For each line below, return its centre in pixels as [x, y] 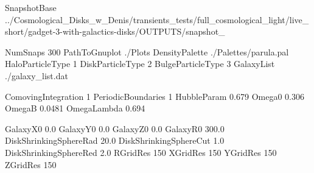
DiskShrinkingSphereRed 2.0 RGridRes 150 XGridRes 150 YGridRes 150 [141, 152]
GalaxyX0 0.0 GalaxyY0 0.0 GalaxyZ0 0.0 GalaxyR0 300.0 [115, 128]
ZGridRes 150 [31, 164]
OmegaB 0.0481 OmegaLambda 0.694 [75, 108]
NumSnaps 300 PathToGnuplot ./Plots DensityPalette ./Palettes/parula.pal [147, 51]
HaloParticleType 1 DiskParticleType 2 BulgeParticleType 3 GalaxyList [140, 64]
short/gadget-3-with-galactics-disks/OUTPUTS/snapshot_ [115, 31]
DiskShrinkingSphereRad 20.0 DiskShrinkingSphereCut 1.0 [115, 140]
